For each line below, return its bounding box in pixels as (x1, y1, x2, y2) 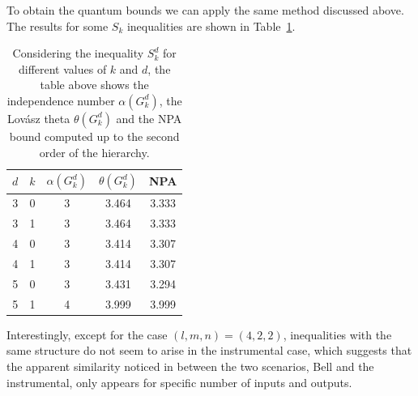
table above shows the (40, 76, 149, 93)
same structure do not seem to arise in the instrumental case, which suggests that (6, 342, 412, 359)
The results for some (6, 17, 109, 34)
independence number (6, 92, 115, 109)
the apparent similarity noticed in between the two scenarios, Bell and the (6, 357, 374, 374)
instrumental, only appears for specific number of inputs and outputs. (6, 373, 352, 390)
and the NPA (116, 109, 182, 126)
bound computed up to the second (9, 127, 180, 144)
